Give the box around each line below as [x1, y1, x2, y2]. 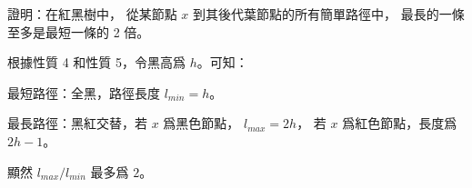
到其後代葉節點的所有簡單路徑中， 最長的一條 [193, 5, 465, 23]
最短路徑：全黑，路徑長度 [7, 83, 160, 102]
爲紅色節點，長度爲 [342, 114, 457, 133]
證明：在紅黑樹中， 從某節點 [7, 5, 177, 23]
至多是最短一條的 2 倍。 [7, 22, 150, 41]
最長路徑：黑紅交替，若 [7, 114, 147, 133]
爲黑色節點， [163, 114, 240, 133]
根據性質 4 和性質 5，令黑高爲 [7, 53, 186, 72]
